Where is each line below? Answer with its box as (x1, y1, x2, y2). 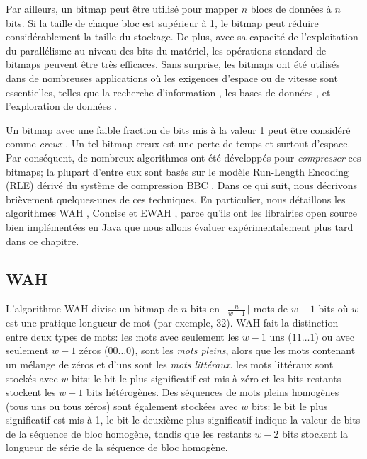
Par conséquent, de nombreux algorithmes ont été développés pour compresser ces (6, 149, 361, 164)
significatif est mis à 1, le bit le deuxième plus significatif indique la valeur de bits (6, 412, 361, 427)
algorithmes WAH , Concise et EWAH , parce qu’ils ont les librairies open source (6, 205, 357, 220)
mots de (253, 301, 288, 316)
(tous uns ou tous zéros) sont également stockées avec (6, 398, 238, 413)
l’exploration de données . (6, 98, 117, 113)
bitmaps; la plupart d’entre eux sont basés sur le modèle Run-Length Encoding (6, 164, 349, 178)
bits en (190, 301, 220, 316)
